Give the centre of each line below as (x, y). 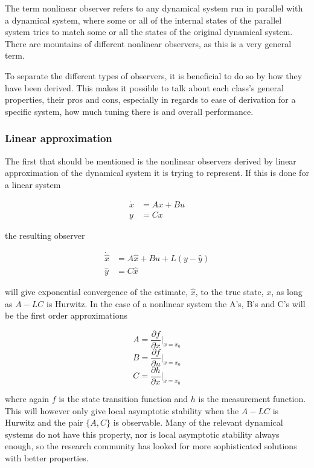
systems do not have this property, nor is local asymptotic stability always (142, 434)
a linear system (33, 184)
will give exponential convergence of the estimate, (97, 291)
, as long (287, 291)
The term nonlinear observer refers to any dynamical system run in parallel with (154, 8)
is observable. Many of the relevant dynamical (198, 422)
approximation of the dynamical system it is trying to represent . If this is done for (157, 173)
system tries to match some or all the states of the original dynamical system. (149, 32)
